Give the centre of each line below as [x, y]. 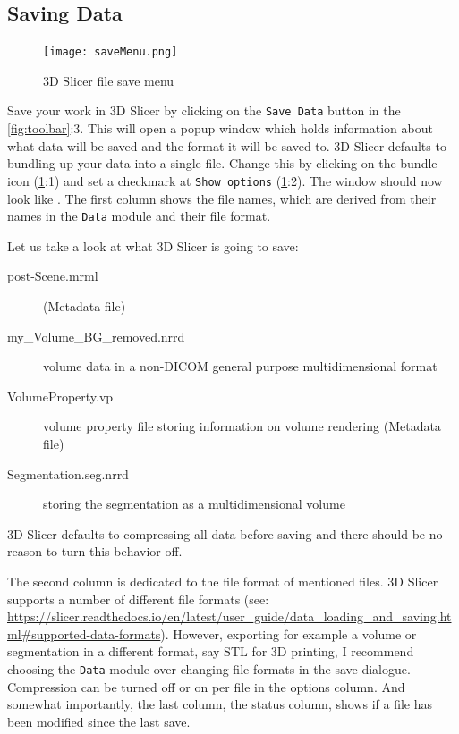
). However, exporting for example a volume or [289, 633]
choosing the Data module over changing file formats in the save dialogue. [209, 668]
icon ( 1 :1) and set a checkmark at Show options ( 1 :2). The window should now [225, 180]
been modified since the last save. [99, 721]
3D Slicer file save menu [109, 80]
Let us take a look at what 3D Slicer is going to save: [153, 245]
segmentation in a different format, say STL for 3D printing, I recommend [211, 651]
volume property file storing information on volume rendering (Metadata [242, 426]
